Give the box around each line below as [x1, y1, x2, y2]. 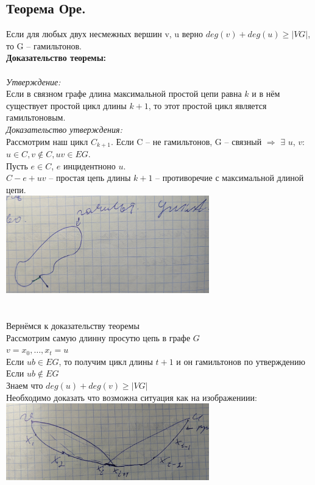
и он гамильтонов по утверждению [176, 355, 305, 367]
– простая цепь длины [49, 171, 131, 184]
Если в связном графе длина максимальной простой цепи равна [6, 87, 242, 100]
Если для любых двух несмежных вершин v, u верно [6, 27, 204, 40]
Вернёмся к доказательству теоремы [6, 319, 140, 331]
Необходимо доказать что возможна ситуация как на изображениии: [6, 391, 257, 403]
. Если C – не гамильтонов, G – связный [110, 135, 262, 147]
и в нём [252, 87, 280, 100]
